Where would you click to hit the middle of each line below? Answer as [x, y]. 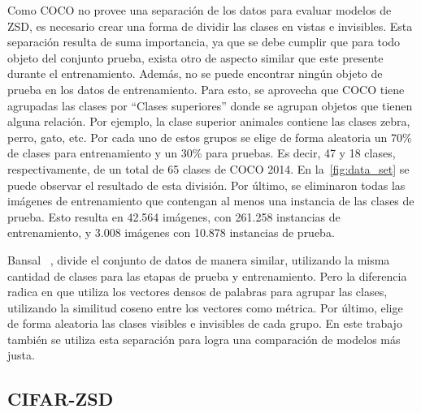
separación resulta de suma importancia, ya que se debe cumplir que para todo [204, 42]
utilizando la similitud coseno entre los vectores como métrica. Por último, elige [205, 307]
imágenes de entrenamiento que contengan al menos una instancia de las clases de [211, 201]
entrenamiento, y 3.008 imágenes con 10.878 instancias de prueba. [171, 232]
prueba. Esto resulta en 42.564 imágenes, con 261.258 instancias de [174, 216]
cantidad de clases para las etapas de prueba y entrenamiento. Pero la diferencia [207, 275]
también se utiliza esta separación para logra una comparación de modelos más [204, 339]
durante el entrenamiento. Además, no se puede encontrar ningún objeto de [195, 73]
